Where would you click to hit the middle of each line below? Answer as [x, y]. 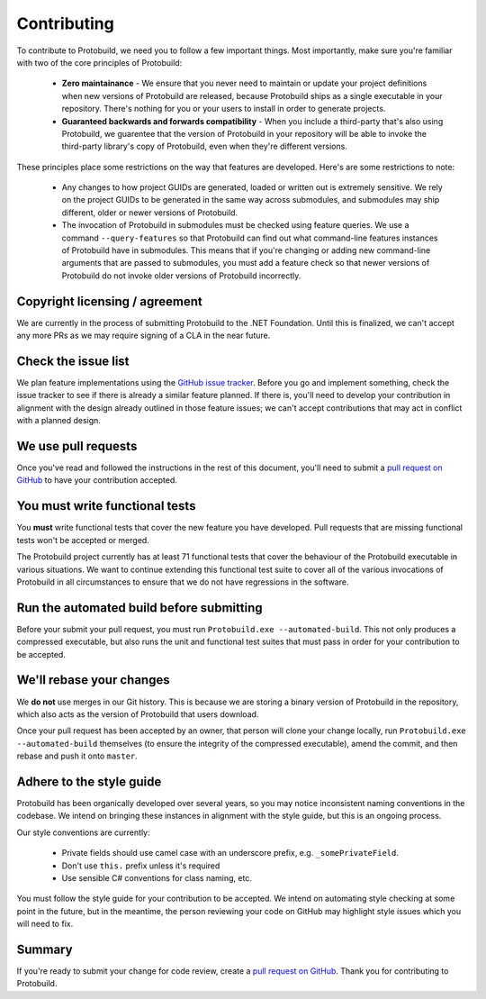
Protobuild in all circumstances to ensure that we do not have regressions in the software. [183, 582]
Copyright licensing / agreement [109, 301]
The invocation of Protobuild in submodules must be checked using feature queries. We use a [235, 225]
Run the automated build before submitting [139, 608]
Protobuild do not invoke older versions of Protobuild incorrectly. [181, 276]
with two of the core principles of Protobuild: [99, 62]
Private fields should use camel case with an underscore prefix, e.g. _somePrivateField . [230, 853]
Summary [45, 949]
